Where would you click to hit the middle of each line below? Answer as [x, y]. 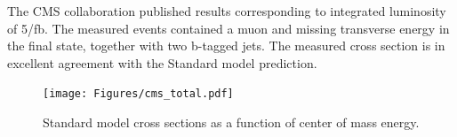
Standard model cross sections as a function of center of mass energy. [231, 122]
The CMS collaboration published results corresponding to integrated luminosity [227, 11]
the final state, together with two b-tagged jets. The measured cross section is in [226, 46]
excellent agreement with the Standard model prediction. [162, 62]
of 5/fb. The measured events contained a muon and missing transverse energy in [228, 28]
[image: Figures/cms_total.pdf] [138, 94]
